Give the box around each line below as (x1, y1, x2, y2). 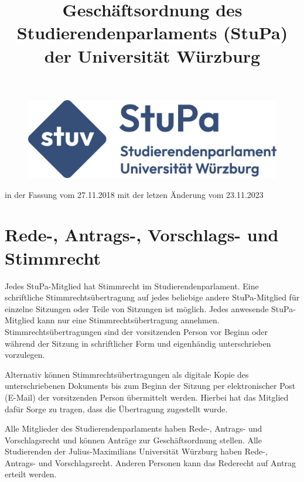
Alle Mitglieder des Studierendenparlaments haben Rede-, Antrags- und (5, 422, 262, 435)
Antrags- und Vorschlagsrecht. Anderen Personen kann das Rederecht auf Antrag (5, 456, 296, 469)
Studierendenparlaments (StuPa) (16, 20, 288, 45)
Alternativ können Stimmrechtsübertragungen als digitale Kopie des (5, 368, 249, 380)
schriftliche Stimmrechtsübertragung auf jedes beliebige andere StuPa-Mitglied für (5, 291, 300, 303)
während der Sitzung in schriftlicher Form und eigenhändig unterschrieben (5, 337, 271, 349)
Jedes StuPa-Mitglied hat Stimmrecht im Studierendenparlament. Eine (5, 279, 259, 292)
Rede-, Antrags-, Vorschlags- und (5, 223, 279, 247)
